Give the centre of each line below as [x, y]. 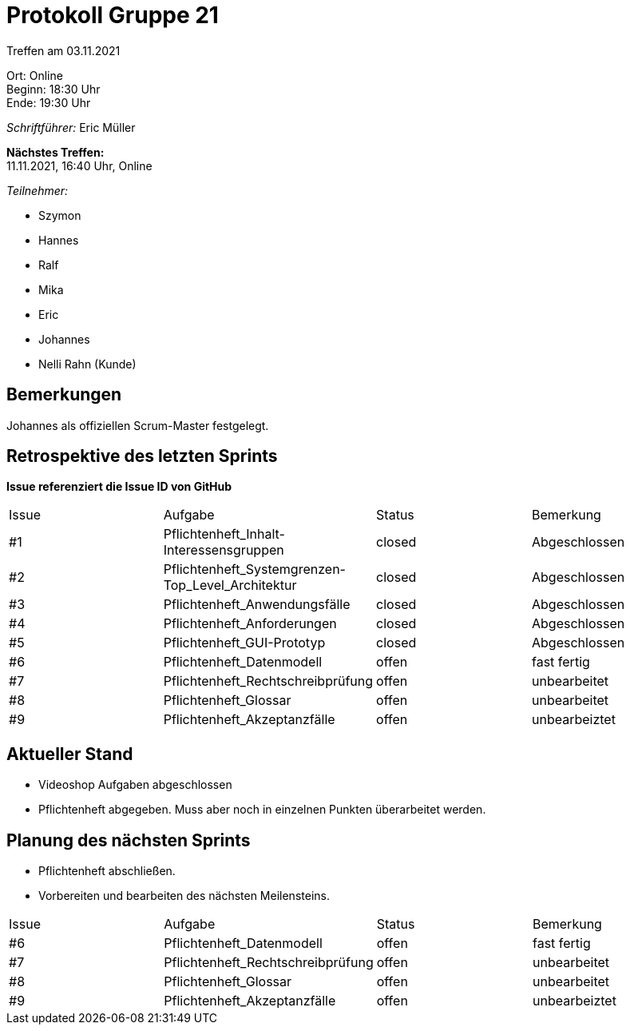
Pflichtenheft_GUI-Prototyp [244, 643]
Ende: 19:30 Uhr [49, 102]
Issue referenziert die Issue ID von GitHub [119, 487]
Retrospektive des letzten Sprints [142, 456]
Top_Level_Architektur [230, 585]
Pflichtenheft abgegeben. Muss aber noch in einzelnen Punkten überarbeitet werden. [262, 810]
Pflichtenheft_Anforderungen [250, 624]
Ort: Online [35, 75]
